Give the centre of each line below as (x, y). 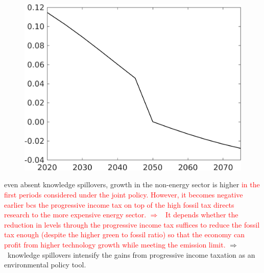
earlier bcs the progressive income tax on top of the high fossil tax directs (119, 204)
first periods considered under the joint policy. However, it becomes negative (124, 194)
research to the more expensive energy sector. (75, 215)
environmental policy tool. (45, 265)
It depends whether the (202, 215)
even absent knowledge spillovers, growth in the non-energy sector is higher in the (132, 184)
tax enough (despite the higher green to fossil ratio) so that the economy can (124, 234)
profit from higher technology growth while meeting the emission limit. (115, 244)
